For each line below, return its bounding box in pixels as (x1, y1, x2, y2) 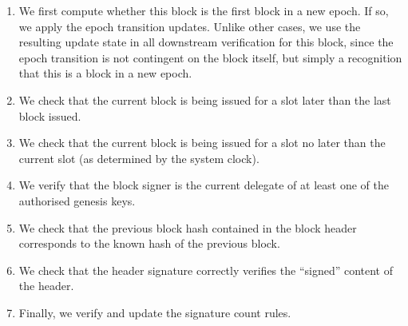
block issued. (18, 107, 81, 124)
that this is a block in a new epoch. (18, 65, 192, 81)
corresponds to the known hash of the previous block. (18, 235, 280, 252)
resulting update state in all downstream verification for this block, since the (18, 34, 394, 50)
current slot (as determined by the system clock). (18, 149, 259, 166)
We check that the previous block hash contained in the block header (18, 219, 357, 236)
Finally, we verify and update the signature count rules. (18, 304, 291, 320)
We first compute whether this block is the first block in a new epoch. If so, (18, 2, 389, 18)
